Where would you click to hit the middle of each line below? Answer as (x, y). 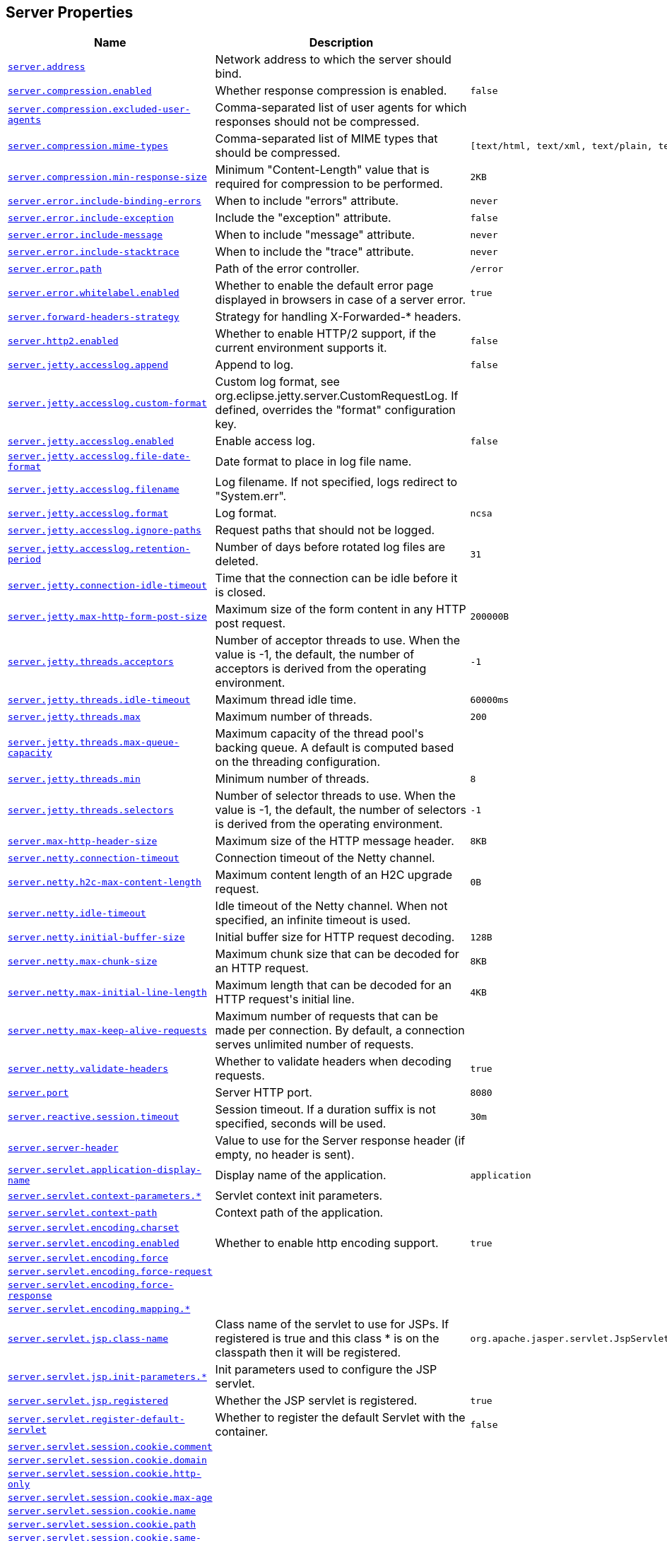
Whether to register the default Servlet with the (340, 1418)
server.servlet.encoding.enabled (94, 1243)
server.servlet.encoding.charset (94, 1228)
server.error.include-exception (91, 218)
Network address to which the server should (333, 60)
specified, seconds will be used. (301, 1124)
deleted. (237, 561)
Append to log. (254, 365)
